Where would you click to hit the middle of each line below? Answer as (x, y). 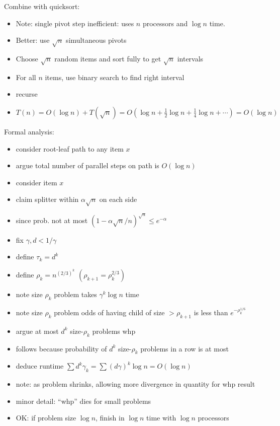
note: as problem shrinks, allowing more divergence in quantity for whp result (135, 384)
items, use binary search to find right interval (115, 77)
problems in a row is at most (184, 348)
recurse (27, 94)
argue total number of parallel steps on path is (87, 165)
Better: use (33, 40)
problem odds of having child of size (109, 312)
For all (26, 77)
